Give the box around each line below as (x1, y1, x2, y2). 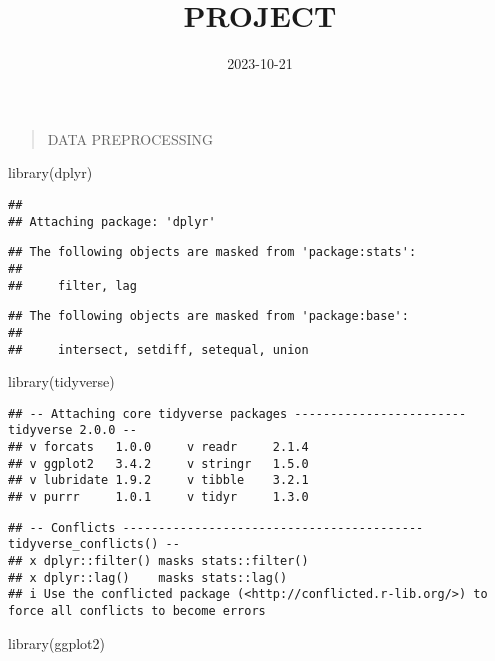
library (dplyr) (8, 162, 93, 183)
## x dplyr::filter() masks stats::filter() (8, 554, 309, 568)
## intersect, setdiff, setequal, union (8, 342, 309, 357)
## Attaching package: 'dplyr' (8, 214, 216, 229)
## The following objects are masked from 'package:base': (8, 309, 409, 324)
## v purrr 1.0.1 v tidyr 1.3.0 (8, 490, 309, 505)
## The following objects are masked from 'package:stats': (8, 245, 417, 260)
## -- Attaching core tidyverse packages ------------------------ (8, 406, 467, 421)
